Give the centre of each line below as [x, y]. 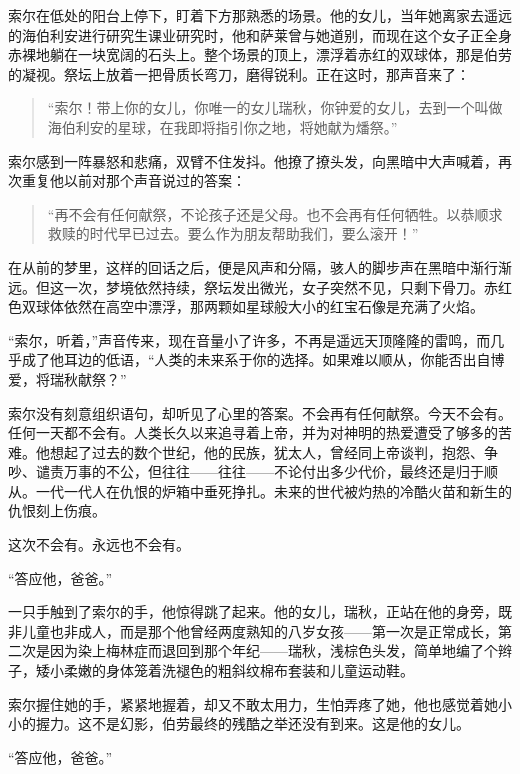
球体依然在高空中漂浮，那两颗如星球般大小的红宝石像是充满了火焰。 [259, 306]
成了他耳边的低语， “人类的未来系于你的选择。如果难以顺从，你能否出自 [256, 359]
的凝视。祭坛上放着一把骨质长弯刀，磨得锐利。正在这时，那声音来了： [239, 73]
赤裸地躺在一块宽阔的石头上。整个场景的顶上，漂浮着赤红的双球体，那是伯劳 [260, 54]
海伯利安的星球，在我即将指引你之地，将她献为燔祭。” [222, 126]
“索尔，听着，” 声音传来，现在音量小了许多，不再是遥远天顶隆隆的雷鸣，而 [249, 339]
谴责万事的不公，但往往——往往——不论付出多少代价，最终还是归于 [259, 471]
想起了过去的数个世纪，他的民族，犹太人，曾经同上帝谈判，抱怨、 [266, 451]
